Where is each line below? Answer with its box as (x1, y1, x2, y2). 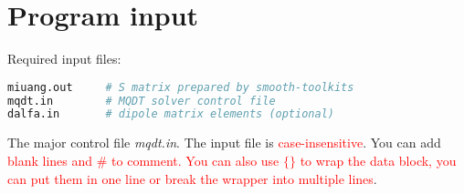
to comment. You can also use (111, 150, 279, 169)
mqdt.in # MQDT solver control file (7, 94, 276, 107)
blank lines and (7, 150, 93, 169)
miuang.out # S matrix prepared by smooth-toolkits (7, 80, 354, 94)
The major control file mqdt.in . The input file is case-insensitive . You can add (7, 133, 441, 152)
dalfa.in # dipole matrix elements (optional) (7, 107, 334, 121)
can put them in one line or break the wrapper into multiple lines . (7, 168, 377, 188)
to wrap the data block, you (300, 150, 457, 169)
